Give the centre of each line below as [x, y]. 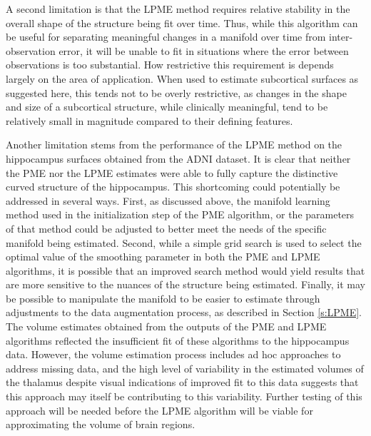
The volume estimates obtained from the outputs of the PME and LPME [166, 326]
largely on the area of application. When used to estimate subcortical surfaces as [182, 78]
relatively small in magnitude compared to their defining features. [149, 120]
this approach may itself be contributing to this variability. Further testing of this [184, 396]
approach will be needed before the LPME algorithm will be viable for [159, 410]
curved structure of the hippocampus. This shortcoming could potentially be [173, 187]
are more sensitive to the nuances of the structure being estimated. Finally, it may [185, 284]
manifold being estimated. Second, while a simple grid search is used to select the [184, 242]
